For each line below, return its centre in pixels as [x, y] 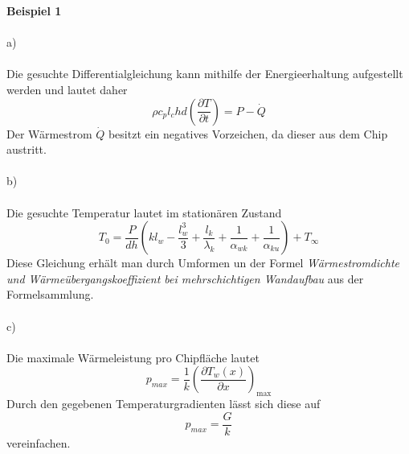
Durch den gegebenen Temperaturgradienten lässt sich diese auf [164, 404]
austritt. [27, 149]
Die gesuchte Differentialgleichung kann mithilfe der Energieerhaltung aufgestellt [205, 74]
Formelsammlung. [50, 294]
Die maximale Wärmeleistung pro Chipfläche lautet [133, 357]
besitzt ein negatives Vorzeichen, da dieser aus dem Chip [248, 133]
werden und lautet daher [67, 89]
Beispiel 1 [34, 10]
